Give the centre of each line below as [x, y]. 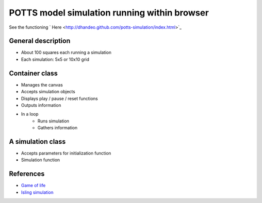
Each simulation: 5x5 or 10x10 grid [55, 59]
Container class [33, 73]
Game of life [33, 186]
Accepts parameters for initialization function [66, 153]
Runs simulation [54, 121]
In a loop [30, 114]
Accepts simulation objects [48, 92]
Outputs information [41, 105]
